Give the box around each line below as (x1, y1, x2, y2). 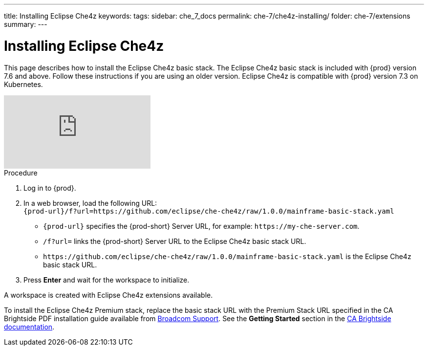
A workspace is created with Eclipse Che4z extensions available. (4, 290, 213, 299)
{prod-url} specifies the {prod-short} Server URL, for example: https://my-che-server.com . (43, 221, 360, 230)
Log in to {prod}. (23, 183, 76, 192)
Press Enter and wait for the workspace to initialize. (23, 275, 190, 284)
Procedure (4, 168, 38, 177)
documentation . (4, 322, 55, 331)
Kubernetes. (4, 80, 43, 88)
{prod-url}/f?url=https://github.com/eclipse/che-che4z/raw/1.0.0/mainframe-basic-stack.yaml (23, 207, 394, 215)
